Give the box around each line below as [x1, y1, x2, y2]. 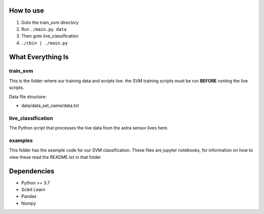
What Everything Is [9, 53, 69, 61]
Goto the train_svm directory [21, 20, 79, 25]
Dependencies [9, 167, 55, 175]
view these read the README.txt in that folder [9, 154, 101, 160]
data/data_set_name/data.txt [21, 103, 79, 108]
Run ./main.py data [21, 26, 67, 32]
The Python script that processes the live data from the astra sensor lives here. [9, 125, 169, 131]
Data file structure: [9, 93, 47, 100]
